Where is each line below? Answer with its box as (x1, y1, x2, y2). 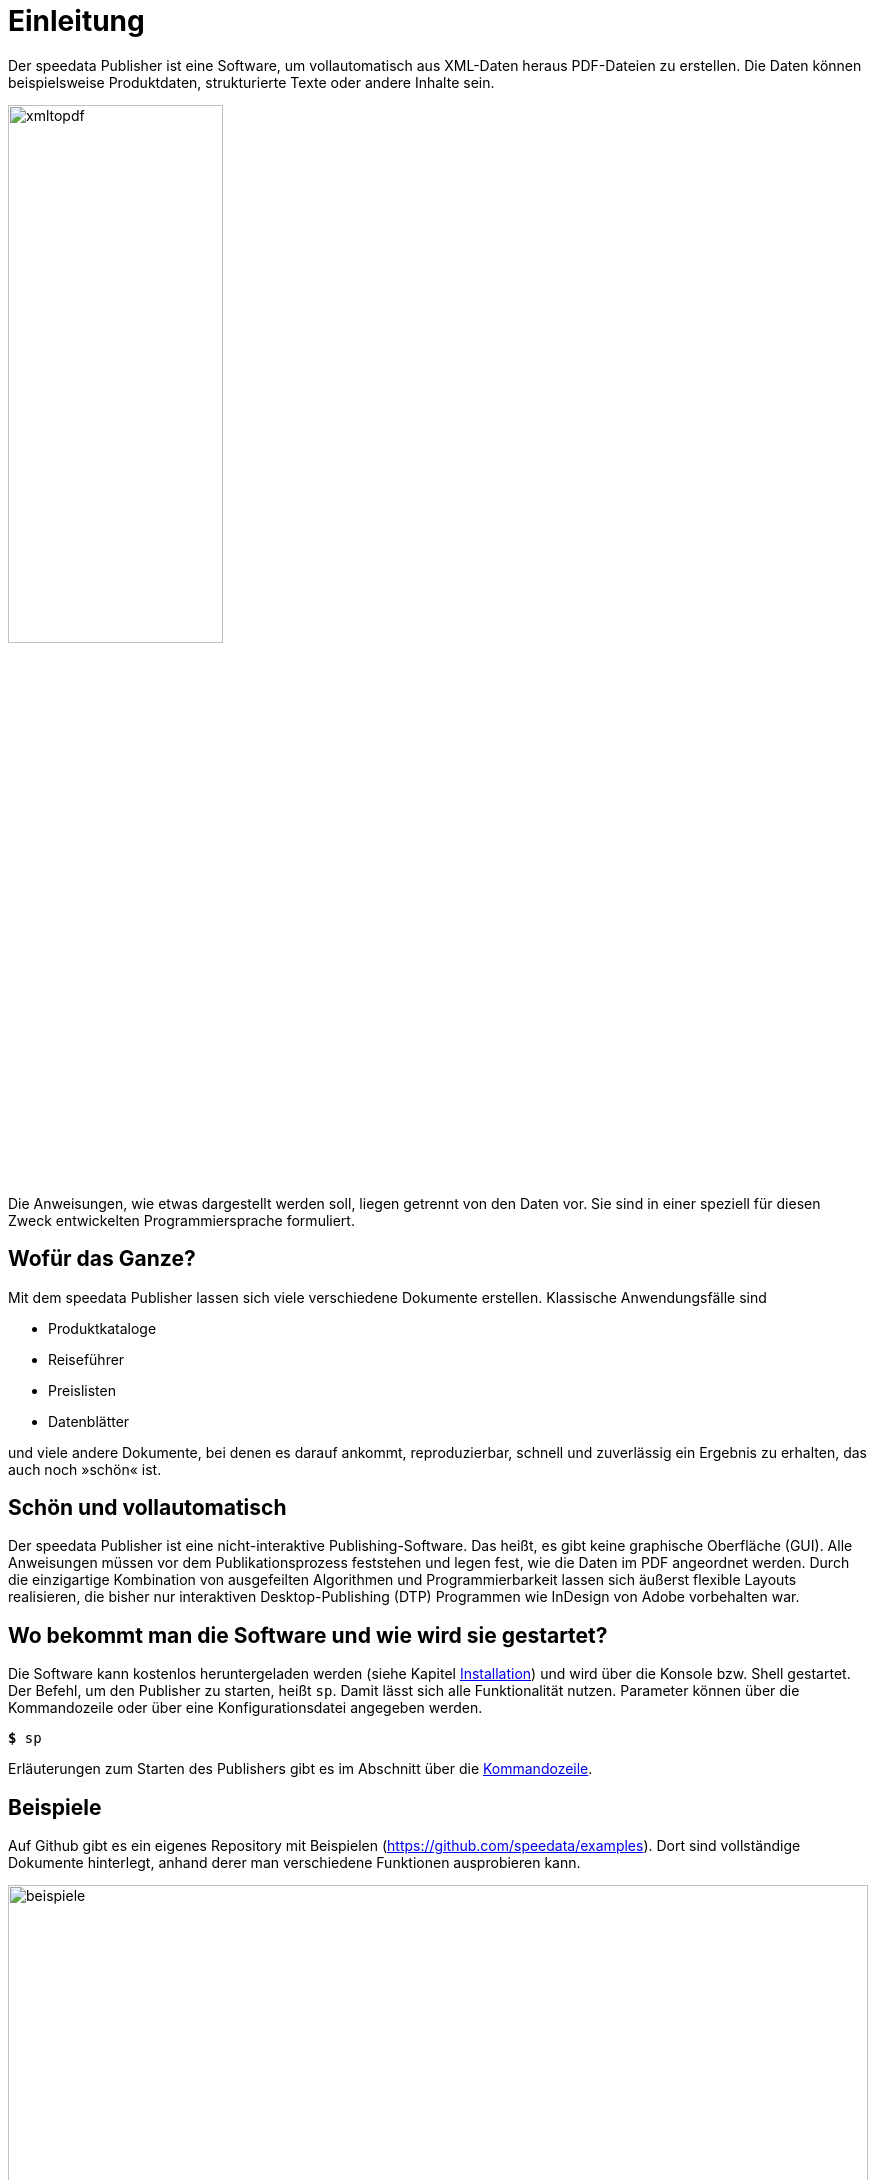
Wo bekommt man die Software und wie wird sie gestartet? (8, 1622, 608, 1648)
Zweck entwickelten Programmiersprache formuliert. (8, 1211, 355, 1229)
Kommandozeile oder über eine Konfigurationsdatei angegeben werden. (8, 1699, 483, 1717)
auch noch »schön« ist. (8, 1460, 162, 1478)
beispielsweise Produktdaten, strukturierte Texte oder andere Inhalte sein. (8, 73, 495, 91)
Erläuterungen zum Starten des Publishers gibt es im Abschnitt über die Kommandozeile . (8, 1760, 593, 1778)
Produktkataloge (48, 1319, 157, 1337)
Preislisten (48, 1381, 116, 1399)
